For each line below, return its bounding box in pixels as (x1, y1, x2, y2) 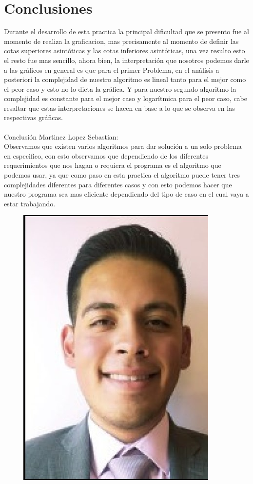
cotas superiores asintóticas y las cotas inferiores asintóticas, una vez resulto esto (4, 45, 245, 56)
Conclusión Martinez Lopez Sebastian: (4, 131, 118, 141)
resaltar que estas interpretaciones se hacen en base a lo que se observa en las (4, 102, 235, 113)
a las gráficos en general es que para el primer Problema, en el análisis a (4, 64, 219, 75)
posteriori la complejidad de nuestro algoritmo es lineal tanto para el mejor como (4, 74, 246, 84)
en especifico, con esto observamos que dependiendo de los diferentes (4, 150, 208, 161)
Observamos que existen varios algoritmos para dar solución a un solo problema (4, 141, 242, 151)
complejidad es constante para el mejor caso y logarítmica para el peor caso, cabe (4, 93, 247, 103)
